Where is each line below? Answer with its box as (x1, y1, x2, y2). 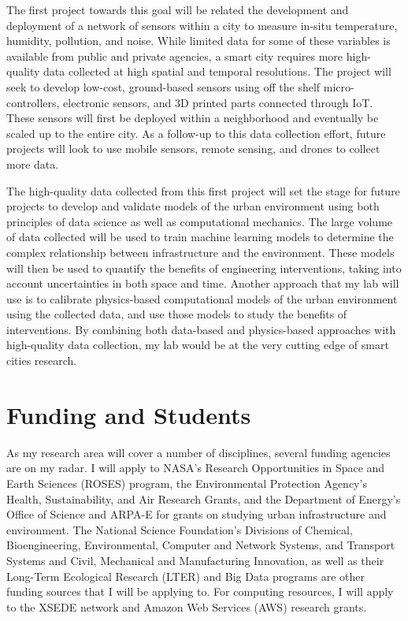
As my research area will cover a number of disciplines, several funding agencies (6, 444, 391, 460)
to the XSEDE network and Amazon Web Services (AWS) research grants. (6, 598, 367, 615)
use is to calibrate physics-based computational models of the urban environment (6, 290, 398, 307)
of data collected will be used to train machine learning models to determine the (6, 229, 394, 245)
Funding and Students (6, 398, 251, 430)
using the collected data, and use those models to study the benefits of (6, 306, 347, 322)
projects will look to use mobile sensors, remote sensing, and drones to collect (6, 140, 380, 157)
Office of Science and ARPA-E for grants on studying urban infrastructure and (6, 506, 387, 522)
